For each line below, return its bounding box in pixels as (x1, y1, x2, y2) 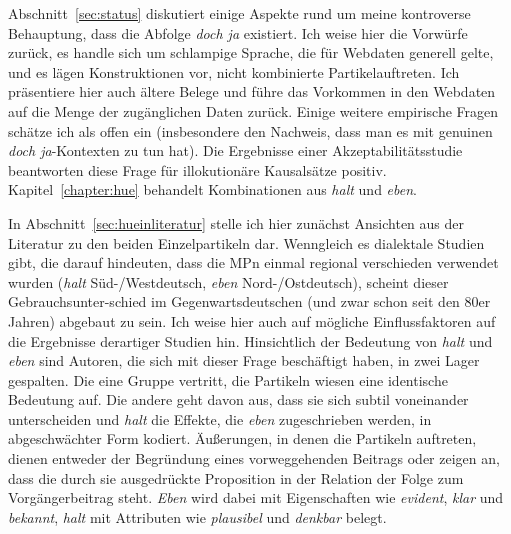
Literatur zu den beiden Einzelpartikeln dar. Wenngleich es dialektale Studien (8, 232, 485, 253)
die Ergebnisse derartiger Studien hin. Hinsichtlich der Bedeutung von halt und (8, 330, 493, 351)
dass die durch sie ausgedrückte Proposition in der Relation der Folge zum (8, 467, 464, 488)
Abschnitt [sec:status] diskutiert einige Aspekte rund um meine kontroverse (8, 3, 471, 23)
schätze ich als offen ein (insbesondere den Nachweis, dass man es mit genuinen (8, 120, 493, 141)
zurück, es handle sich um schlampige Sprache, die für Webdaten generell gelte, (8, 42, 494, 63)
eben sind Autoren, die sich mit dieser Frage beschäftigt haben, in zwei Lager (8, 350, 480, 371)
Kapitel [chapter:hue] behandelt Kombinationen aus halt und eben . (8, 179, 417, 200)
